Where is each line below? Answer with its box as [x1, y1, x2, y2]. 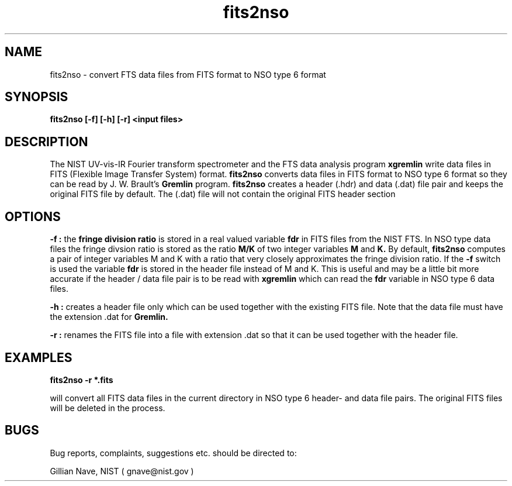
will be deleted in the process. [50, 402, 165, 413]
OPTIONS [5, 209, 61, 224]
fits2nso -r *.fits [50, 374, 113, 385]
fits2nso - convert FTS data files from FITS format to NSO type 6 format [50, 69, 326, 80]
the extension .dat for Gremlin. [50, 312, 168, 322]
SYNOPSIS [5, 89, 68, 105]
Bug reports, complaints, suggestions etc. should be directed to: [50, 447, 297, 458]
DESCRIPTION [5, 134, 88, 149]
